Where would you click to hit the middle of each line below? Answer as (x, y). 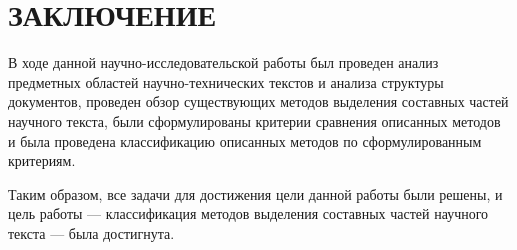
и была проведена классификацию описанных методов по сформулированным (245, 140)
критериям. (42, 160)
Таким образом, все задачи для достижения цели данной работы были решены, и (255, 193)
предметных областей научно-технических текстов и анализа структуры (226, 81)
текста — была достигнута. (91, 232)
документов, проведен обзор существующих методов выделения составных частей (258, 101)
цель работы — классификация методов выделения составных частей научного (248, 213)
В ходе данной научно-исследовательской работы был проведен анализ (223, 62)
